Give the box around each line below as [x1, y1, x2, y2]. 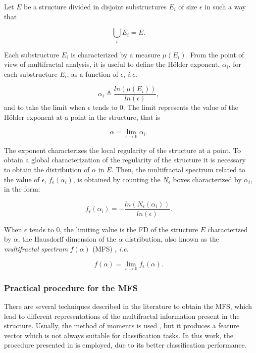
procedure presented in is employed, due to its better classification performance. [4, 340, 247, 350]
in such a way [205, 1, 246, 11]
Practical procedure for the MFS [4, 281, 138, 294]
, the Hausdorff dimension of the [18, 234, 116, 244]
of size [178, 1, 198, 11]
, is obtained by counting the [73, 174, 160, 184]
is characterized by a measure [71, 49, 160, 59]
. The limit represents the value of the [123, 102, 239, 112]
